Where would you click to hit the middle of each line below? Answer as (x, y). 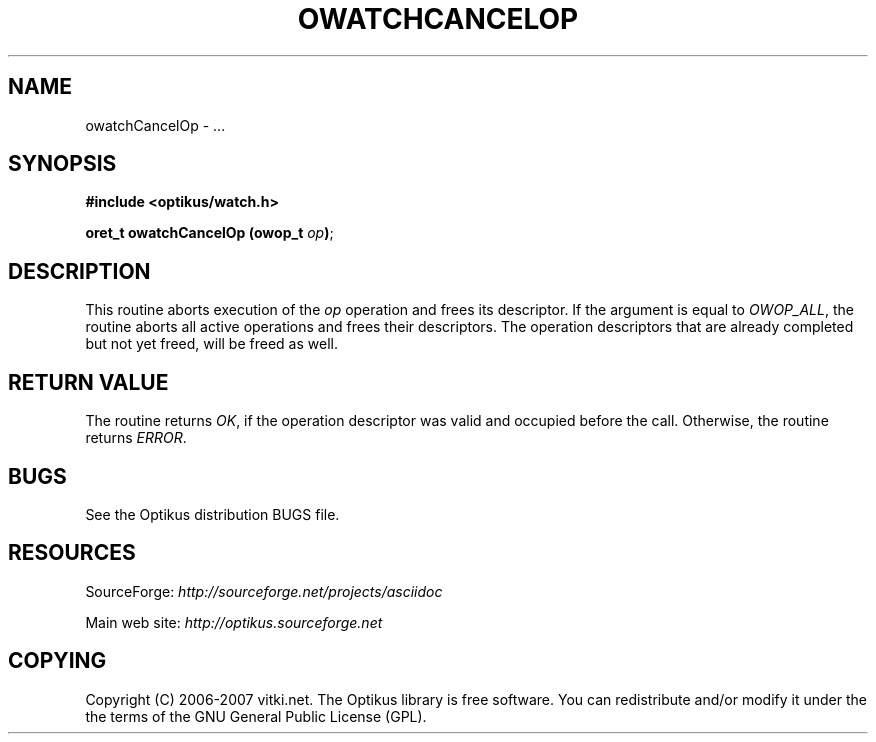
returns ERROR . (136, 438)
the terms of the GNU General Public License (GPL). (256, 716)
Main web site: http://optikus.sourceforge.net (234, 622)
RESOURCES (72, 553)
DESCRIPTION (79, 271)
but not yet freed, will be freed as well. (211, 344)
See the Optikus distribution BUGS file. (212, 514)
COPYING (57, 661)
